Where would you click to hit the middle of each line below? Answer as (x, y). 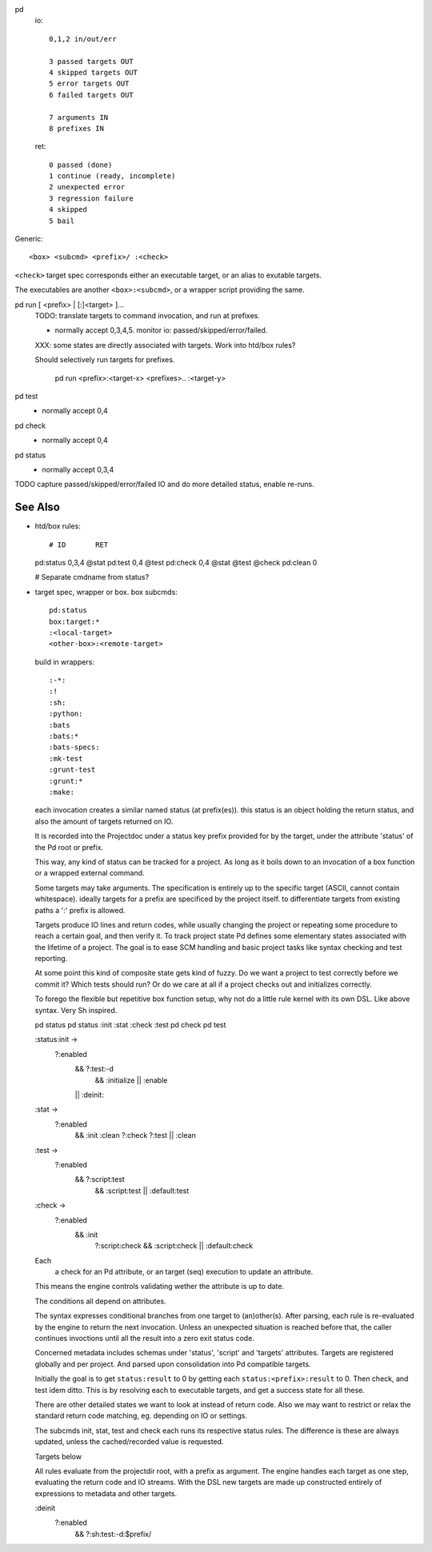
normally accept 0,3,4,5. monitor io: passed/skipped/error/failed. (161, 330)
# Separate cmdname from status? (92, 577)
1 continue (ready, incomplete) (112, 176)
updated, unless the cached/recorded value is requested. (129, 1442)
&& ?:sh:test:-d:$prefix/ (113, 1534)
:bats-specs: (74, 747)
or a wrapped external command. (90, 873)
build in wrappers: (65, 662)
